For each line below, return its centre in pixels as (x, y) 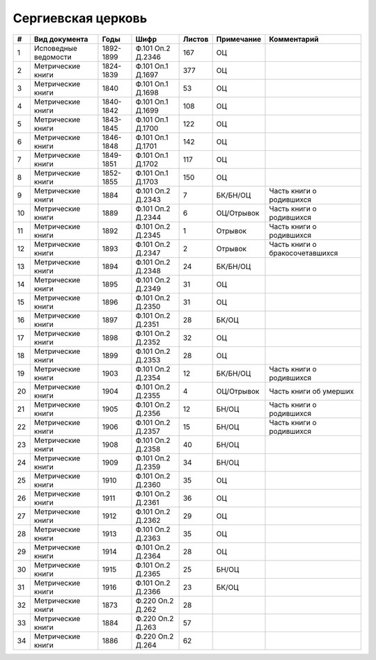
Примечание (239, 39)
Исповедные (56, 48)
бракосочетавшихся (304, 252)
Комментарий (294, 39)
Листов (196, 39)
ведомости (53, 57)
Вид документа (61, 39)
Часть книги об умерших (312, 391)
